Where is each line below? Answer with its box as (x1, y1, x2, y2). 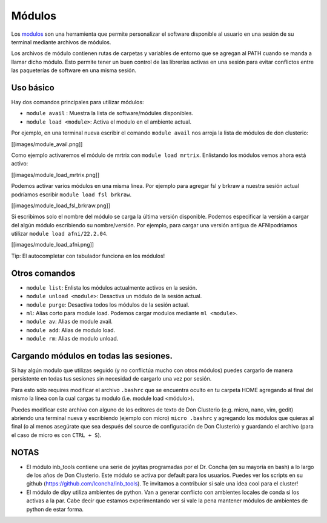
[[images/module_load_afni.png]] (11, 241, 94, 248)
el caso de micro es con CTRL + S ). (11, 431, 102, 439)
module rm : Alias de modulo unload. (26, 335, 119, 342)
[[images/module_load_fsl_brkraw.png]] (11, 202, 111, 209)
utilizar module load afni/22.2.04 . (11, 230, 108, 238)
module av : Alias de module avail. (26, 318, 113, 325)
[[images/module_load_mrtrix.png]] (11, 171, 100, 178)
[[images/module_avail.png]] (11, 140, 83, 148)
